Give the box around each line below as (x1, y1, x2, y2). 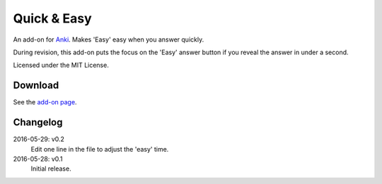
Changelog (13, 116, 63, 128)
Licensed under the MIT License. (13, 61, 109, 70)
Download (13, 80, 59, 92)
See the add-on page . (13, 98, 77, 106)
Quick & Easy (13, 11, 92, 26)
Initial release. (30, 164, 71, 173)
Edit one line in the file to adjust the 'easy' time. (30, 145, 169, 153)
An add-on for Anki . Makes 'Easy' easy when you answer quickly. (13, 35, 204, 44)
